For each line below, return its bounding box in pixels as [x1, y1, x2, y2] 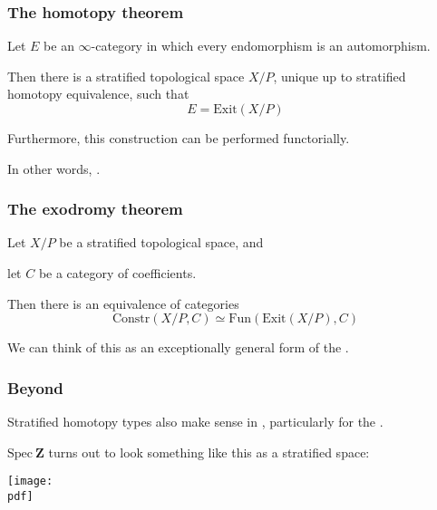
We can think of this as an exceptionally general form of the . [7, 338, 349, 357]
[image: [7, 475, 53, 488]
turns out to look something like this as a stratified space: [48, 442, 370, 461]
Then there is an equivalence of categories [7, 293, 239, 313]
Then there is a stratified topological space [7, 66, 245, 85]
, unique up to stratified [273, 66, 406, 85]
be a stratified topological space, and [59, 233, 264, 252]
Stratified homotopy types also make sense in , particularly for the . [7, 412, 384, 430]
